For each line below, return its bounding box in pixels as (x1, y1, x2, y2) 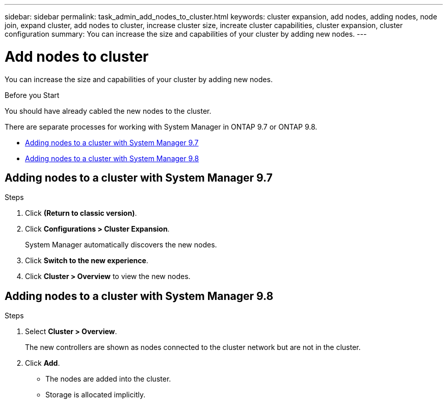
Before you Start (5, 90, 60, 99)
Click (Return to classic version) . (25, 209, 137, 218)
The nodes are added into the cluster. (45, 374, 171, 384)
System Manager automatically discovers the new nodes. (25, 240, 217, 249)
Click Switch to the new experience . (25, 256, 148, 265)
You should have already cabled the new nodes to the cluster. (5, 106, 212, 115)
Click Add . (25, 359, 60, 368)
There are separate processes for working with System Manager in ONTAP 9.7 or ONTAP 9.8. (5, 122, 318, 131)
